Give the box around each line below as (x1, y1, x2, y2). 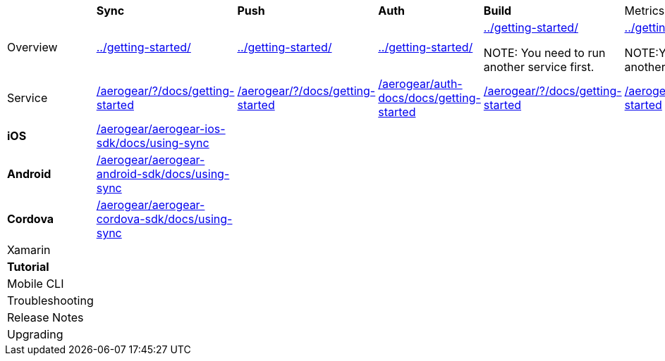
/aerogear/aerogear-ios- (96, 122, 226, 136)
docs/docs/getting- (378, 91, 481, 105)
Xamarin (7, 243, 51, 257)
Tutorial (7, 260, 49, 274)
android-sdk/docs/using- (96, 167, 230, 181)
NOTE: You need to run (483, 46, 606, 60)
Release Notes (7, 310, 84, 324)
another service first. (483, 60, 594, 74)
